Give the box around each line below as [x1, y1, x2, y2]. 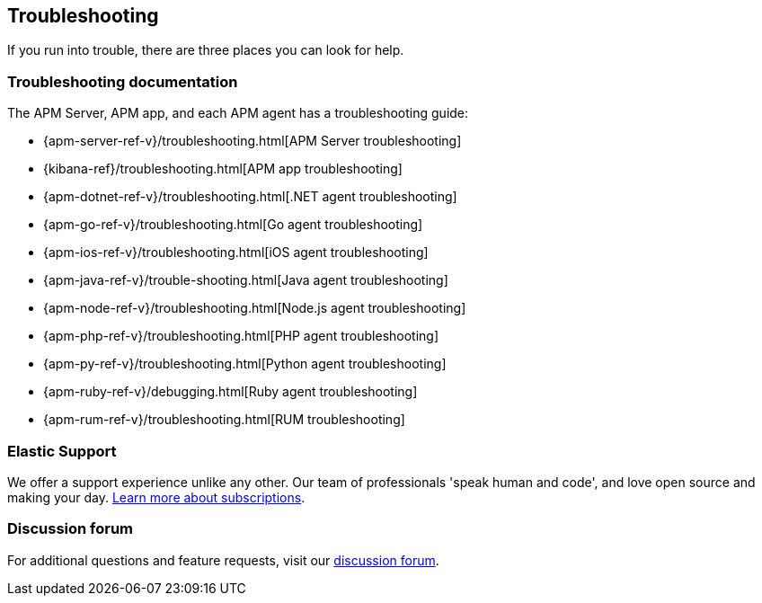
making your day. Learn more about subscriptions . [7, 489, 306, 505]
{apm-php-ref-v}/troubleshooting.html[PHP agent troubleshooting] [43, 328, 439, 344]
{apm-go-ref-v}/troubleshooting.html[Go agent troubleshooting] [43, 217, 423, 233]
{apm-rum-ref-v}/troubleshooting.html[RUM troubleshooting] [43, 412, 405, 428]
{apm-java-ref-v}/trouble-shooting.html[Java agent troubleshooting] [43, 272, 448, 288]
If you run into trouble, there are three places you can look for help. [7, 42, 404, 58]
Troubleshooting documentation [7, 72, 238, 91]
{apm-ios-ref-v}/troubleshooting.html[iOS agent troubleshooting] [43, 244, 429, 261]
